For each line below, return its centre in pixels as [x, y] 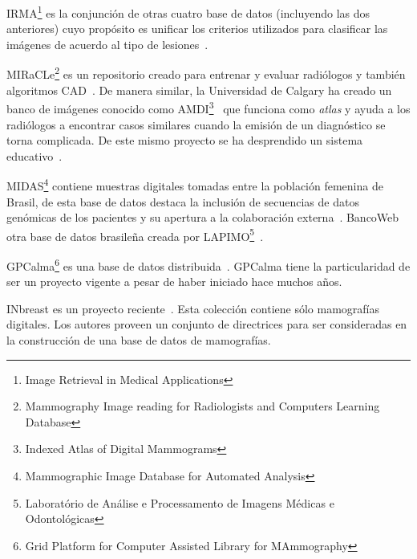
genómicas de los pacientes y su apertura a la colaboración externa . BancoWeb [203, 217]
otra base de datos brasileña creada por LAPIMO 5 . [135, 235]
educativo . [34, 155]
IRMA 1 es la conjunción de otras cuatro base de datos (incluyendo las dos [188, 12]
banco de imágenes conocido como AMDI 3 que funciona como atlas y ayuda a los [208, 107]
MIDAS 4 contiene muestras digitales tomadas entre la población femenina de [195, 184]
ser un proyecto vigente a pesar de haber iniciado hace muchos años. [174, 282]
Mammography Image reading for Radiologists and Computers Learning [202, 406]
